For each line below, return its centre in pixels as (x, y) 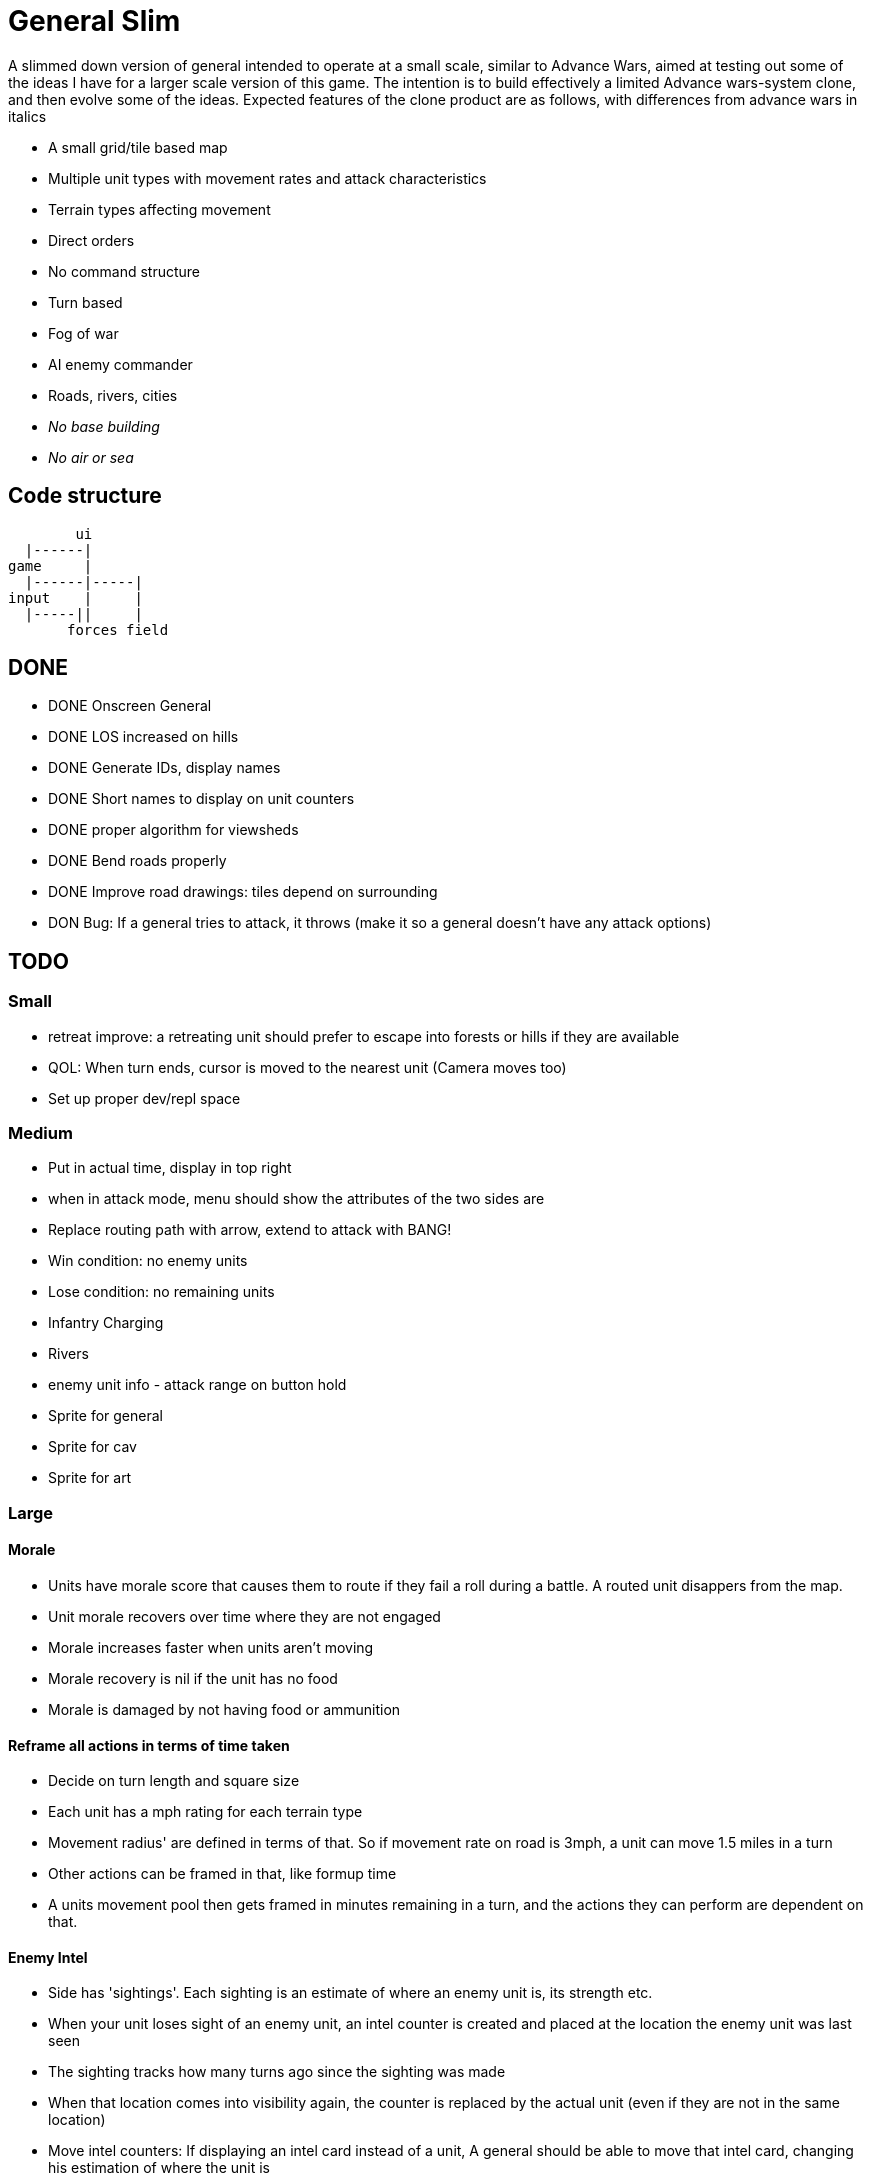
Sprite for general (105, 1416)
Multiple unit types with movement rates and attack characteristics (267, 178)
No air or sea (91, 457)
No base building (104, 426)
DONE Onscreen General (130, 706)
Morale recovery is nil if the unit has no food (193, 1678)
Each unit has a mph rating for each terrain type (205, 1812)
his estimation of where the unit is (159, 2168)
